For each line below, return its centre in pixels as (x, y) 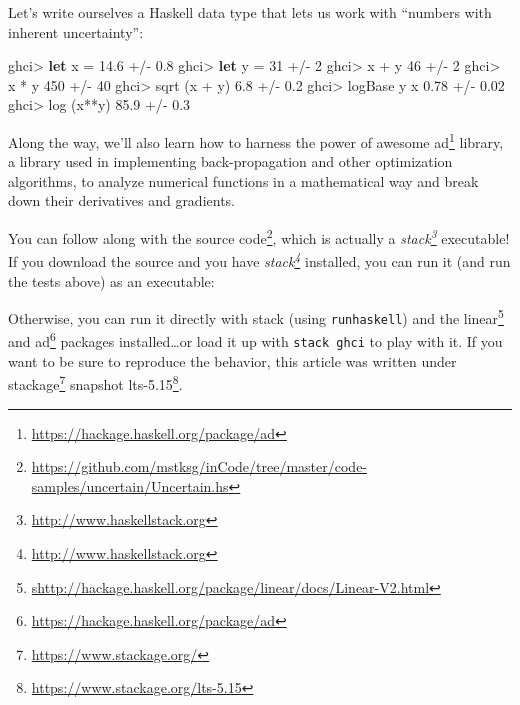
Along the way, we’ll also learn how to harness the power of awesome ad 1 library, (256, 140)
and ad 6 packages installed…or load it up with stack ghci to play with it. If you (255, 340)
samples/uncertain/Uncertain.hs (130, 485)
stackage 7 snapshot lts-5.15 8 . (95, 382)
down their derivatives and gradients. (122, 200)
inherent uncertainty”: (76, 31)
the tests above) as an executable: (111, 280)
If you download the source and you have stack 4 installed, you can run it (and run (259, 259)
